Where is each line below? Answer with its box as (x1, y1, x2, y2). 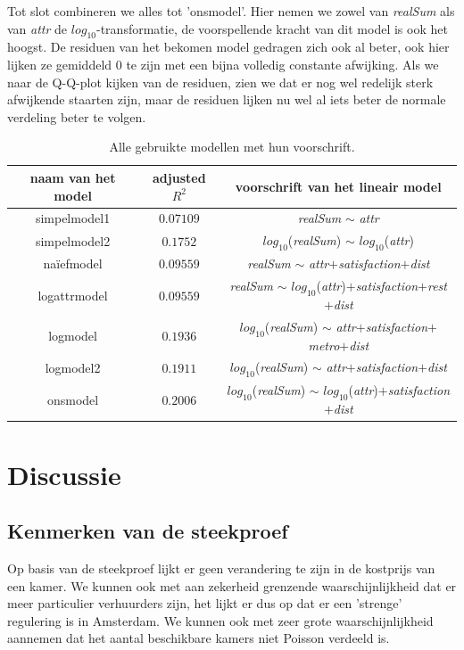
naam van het (29, 168, 116, 186)
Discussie (7, 456, 121, 492)
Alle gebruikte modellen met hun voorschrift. (109, 137, 355, 156)
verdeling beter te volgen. (7, 107, 146, 126)
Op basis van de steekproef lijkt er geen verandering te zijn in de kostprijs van (7, 558, 435, 577)
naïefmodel (43, 254, 103, 273)
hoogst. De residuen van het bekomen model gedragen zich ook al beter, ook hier (7, 37, 450, 56)
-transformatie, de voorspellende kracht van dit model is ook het (96, 19, 448, 37)
